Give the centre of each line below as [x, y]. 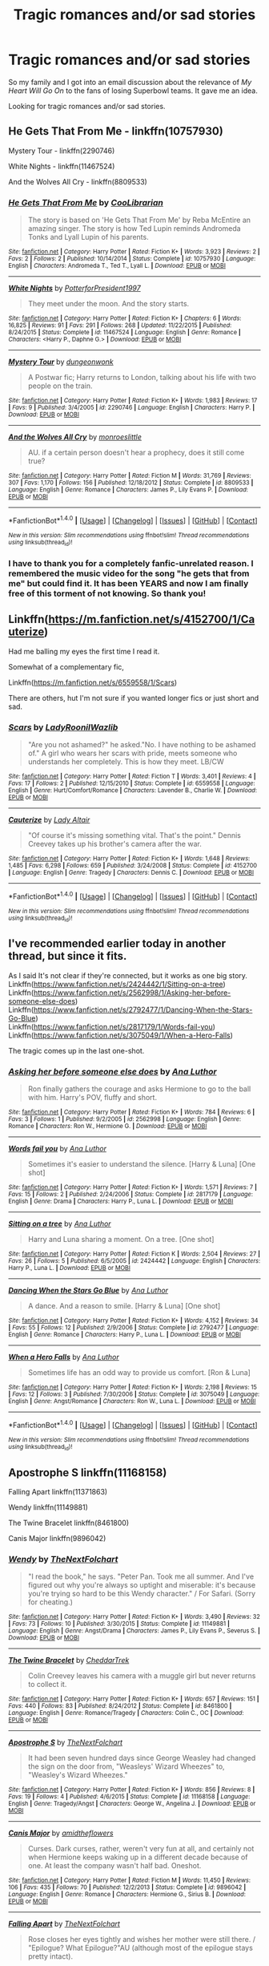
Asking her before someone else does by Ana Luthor [113, 1071]
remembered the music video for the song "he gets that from [129, 573]
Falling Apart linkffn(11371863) [58, 1491]
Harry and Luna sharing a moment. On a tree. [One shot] [121, 1240]
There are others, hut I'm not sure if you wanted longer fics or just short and [134, 698]
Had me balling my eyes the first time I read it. [84, 651]
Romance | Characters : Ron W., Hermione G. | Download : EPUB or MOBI [108, 1127]
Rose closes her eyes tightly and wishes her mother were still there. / [142, 1940]
